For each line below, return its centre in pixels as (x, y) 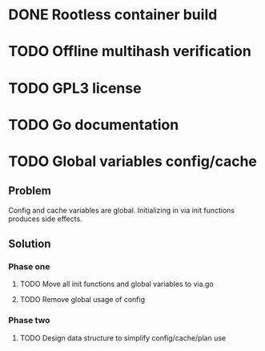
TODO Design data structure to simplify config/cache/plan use (123, 337)
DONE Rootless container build (113, 15)
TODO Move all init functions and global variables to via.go (116, 284)
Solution (30, 244)
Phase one (29, 267)
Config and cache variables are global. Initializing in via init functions (122, 210)
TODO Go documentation (94, 125)
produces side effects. (45, 219)
